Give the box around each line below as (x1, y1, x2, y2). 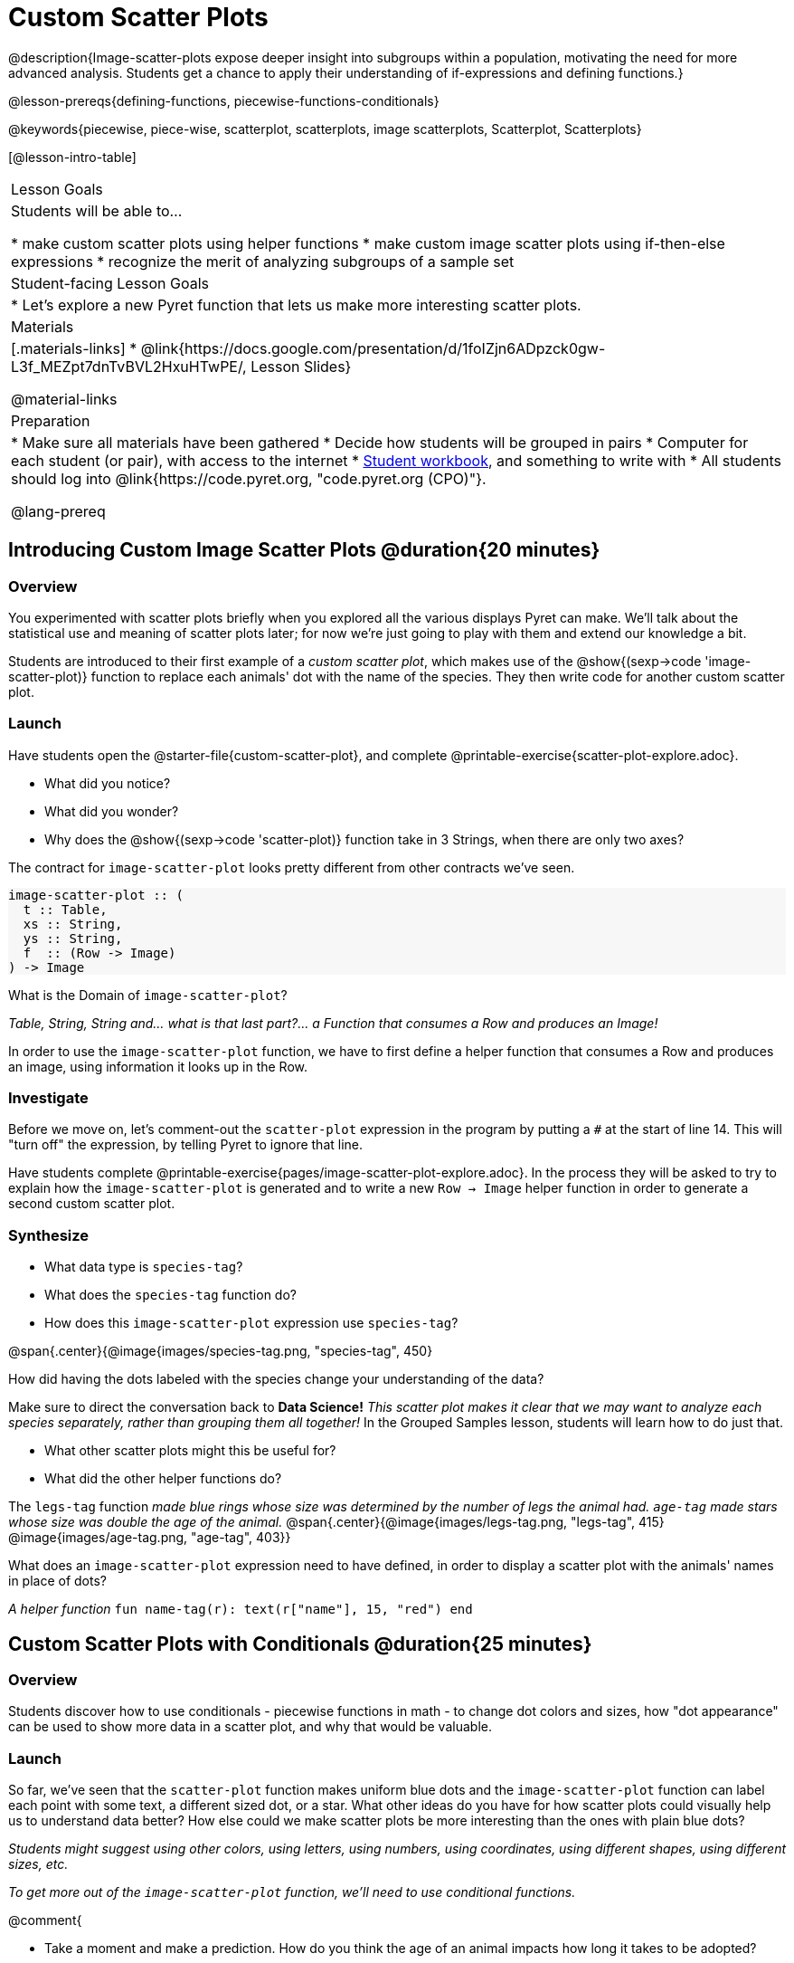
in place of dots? (8, 1573, 107, 1589)
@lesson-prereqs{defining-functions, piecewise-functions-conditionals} (8, 92, 440, 109)
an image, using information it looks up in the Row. (8, 1058, 308, 1074)
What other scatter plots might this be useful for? (44, 1443, 336, 1459)
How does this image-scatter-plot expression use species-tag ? (44, 1315, 458, 1331)
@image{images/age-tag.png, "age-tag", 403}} (8, 1529, 291, 1546)
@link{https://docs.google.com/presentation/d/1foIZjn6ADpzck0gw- (140, 338, 606, 357)
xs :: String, (23, 916, 123, 931)
